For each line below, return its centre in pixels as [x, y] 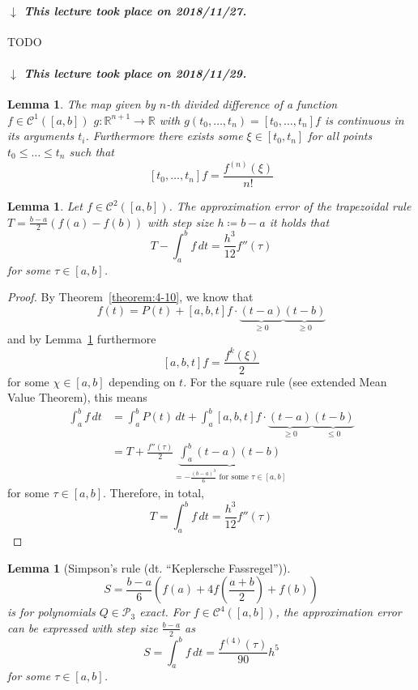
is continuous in [364, 119]
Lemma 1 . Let [45, 206]
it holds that [299, 221]
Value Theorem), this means [77, 397]
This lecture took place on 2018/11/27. [135, 10]
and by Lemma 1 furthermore [82, 339]
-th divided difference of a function [252, 104]
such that [92, 151]
